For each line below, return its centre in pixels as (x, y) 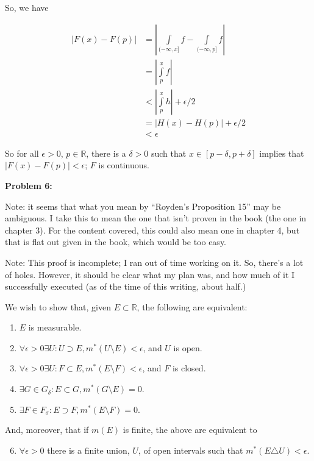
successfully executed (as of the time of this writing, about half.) (126, 286)
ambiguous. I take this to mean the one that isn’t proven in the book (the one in (156, 218)
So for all (22, 153)
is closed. (189, 368)
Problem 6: (29, 185)
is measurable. (55, 327)
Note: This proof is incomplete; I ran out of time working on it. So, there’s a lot (154, 262)
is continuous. (124, 165)
